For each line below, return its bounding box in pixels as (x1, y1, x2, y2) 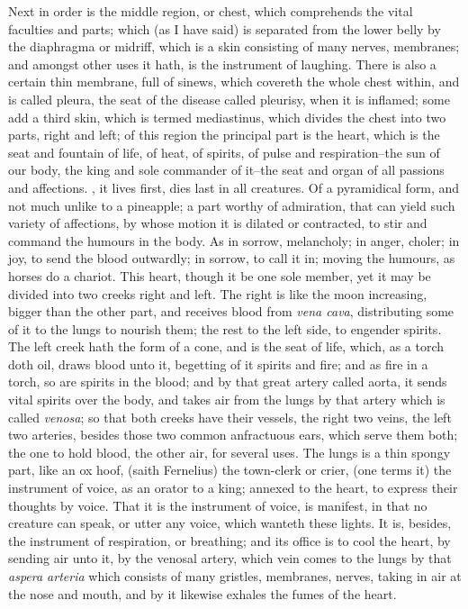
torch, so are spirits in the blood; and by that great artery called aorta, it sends (8, 372, 447, 391)
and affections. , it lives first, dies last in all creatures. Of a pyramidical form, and (8, 177, 460, 196)
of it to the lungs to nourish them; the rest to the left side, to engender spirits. (8, 319, 442, 338)
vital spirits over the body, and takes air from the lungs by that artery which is (8, 390, 445, 409)
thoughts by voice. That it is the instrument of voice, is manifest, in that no (8, 495, 427, 514)
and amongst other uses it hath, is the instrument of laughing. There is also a (8, 54, 436, 73)
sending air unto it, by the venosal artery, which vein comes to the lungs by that (8, 549, 452, 568)
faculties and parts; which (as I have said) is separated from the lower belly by (8, 19, 441, 38)
